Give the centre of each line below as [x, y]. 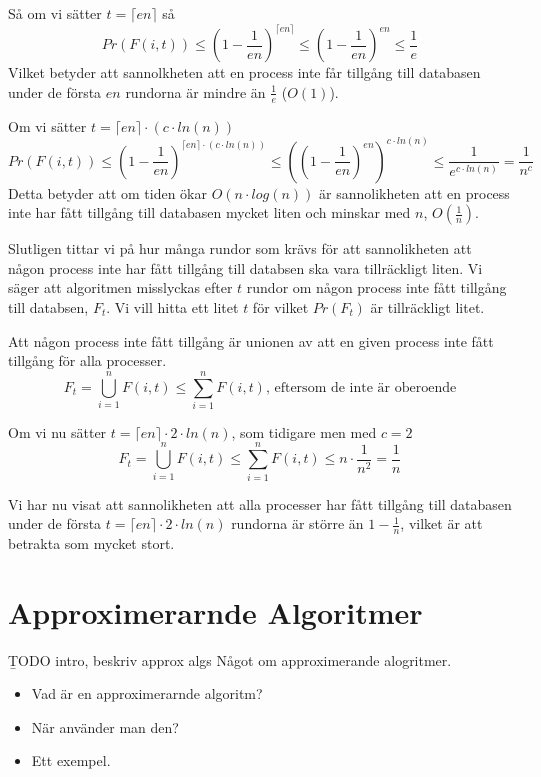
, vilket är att [441, 523]
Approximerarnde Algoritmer [215, 611]
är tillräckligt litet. [427, 306]
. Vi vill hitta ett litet [172, 306]
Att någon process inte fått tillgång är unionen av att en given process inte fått [251, 340]
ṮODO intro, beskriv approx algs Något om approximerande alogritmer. [230, 659]
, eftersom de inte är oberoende [361, 387]
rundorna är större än [297, 523]
